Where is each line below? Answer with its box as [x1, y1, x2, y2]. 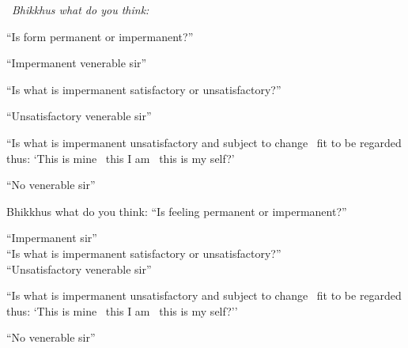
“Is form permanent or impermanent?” [6, 28, 194, 44]
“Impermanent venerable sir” [6, 55, 147, 71]
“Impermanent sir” [6, 229, 97, 246]
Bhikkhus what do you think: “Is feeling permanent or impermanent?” [6, 202, 347, 219]
